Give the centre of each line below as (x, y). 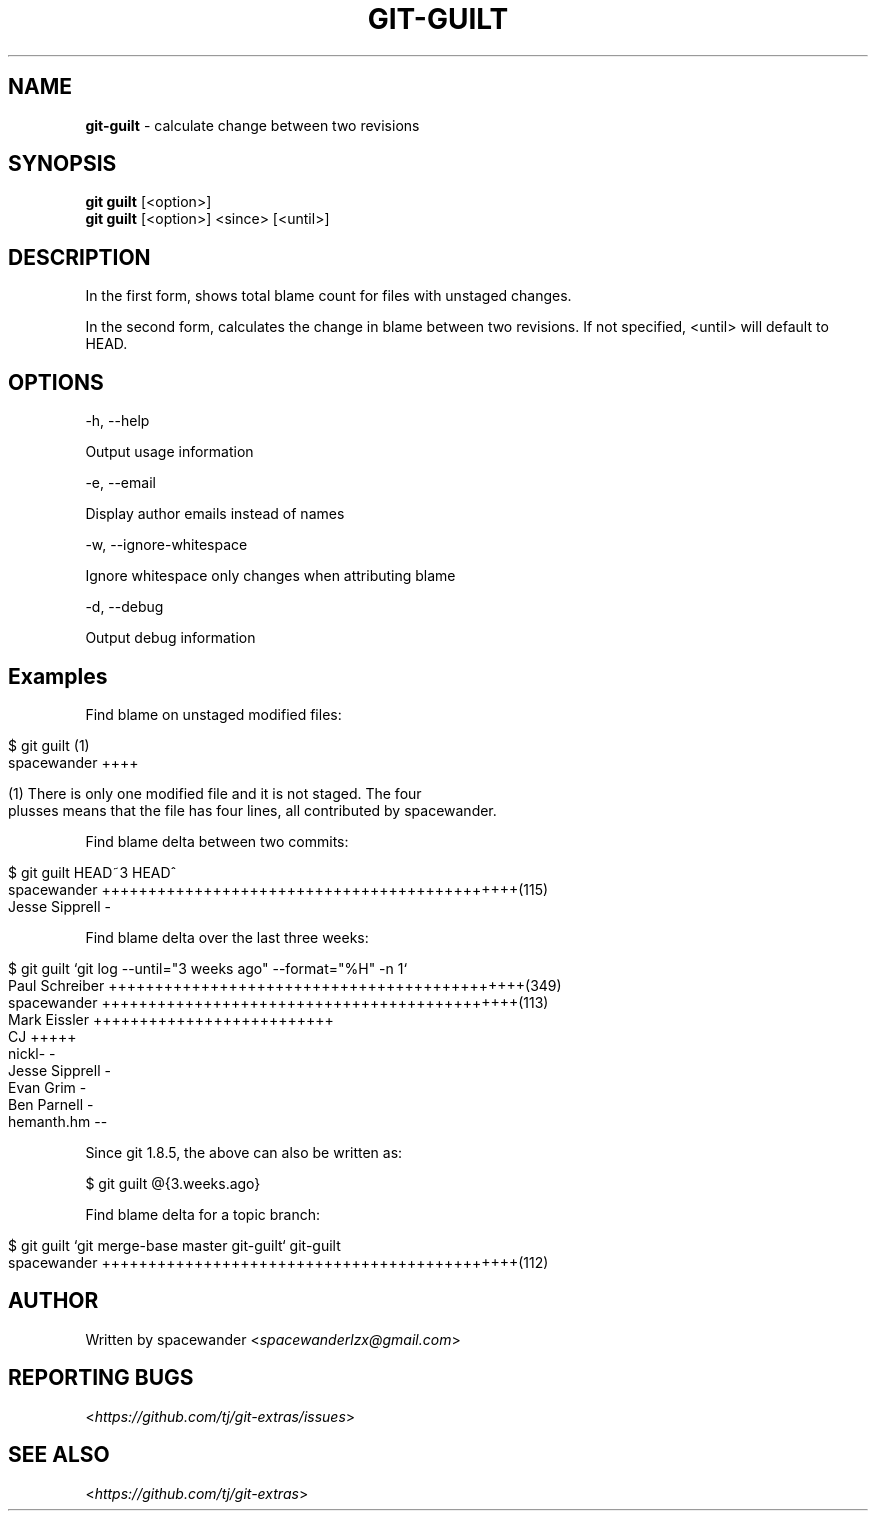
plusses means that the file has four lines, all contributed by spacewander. (252, 810)
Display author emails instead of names (215, 514)
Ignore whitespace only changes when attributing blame (270, 576)
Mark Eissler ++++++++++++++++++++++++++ (171, 1019)
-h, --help (117, 421)
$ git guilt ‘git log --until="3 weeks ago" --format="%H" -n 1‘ (208, 968)
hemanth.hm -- (58, 1121)
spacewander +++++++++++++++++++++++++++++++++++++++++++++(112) (278, 1262)
